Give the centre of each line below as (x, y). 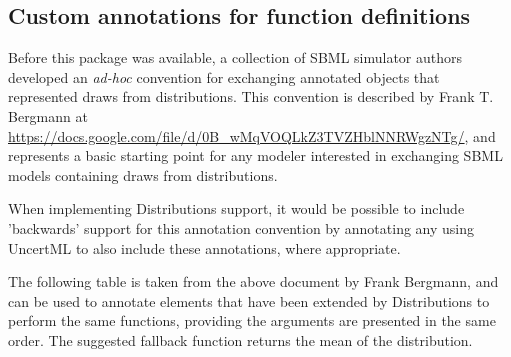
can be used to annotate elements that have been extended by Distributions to (249, 300)
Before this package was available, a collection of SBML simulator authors (235, 57)
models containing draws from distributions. (143, 174)
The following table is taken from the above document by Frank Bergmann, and (253, 281)
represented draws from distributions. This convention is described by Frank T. (251, 96)
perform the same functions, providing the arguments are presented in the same (252, 320)
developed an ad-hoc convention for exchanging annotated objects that (224, 76)
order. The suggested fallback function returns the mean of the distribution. (240, 339)
